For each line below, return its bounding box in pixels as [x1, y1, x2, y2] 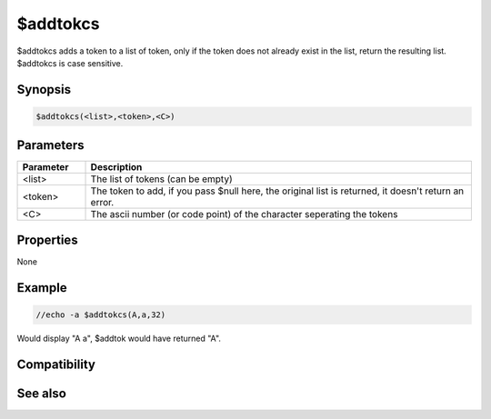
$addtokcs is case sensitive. [16, 57, 124, 68]
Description [90, 161, 143, 174]
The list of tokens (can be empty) [90, 173, 233, 185]
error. [90, 196, 115, 209]
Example [16, 280, 67, 295]
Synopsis [16, 82, 72, 97]
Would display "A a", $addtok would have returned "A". [16, 333, 222, 344]
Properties [16, 232, 78, 247]
